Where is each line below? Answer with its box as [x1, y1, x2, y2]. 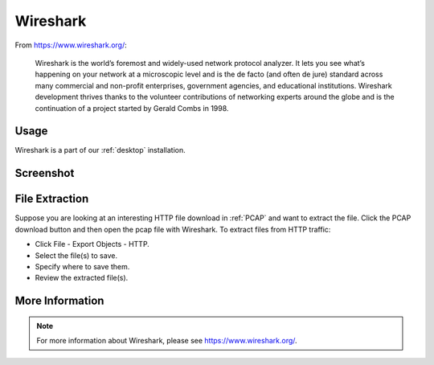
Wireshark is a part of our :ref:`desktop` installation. [14, 146, 186, 155]
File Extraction [14, 192, 89, 206]
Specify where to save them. [35, 261, 130, 271]
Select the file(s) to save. [35, 250, 118, 260]
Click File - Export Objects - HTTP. [35, 240, 150, 249]
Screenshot [14, 166, 75, 180]
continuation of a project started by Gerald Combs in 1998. [35, 103, 229, 113]
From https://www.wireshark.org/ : [14, 40, 128, 50]
